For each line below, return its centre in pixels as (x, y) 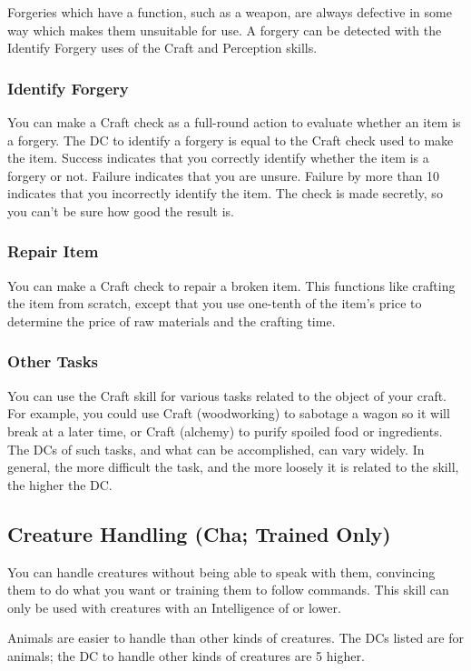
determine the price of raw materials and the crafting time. (172, 320)
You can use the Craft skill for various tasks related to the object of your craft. (227, 395)
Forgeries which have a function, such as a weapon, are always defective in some (230, 12)
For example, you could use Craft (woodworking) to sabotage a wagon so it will (229, 413)
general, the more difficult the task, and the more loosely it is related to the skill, (233, 467)
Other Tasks (53, 361)
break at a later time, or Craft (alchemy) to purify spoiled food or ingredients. (225, 431)
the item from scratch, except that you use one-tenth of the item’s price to (215, 303)
